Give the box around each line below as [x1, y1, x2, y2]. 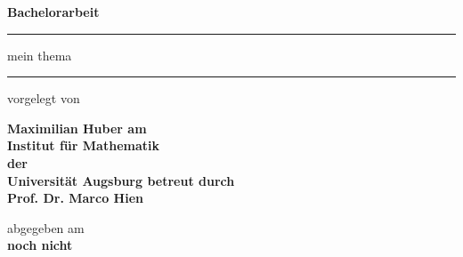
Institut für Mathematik [7, 136, 159, 155]
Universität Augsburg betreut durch [7, 171, 235, 189]
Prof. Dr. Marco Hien [7, 189, 143, 207]
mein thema [7, 45, 72, 64]
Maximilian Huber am [7, 118, 147, 137]
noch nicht [7, 236, 73, 254]
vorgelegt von [7, 89, 80, 108]
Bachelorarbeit [7, 3, 100, 20]
